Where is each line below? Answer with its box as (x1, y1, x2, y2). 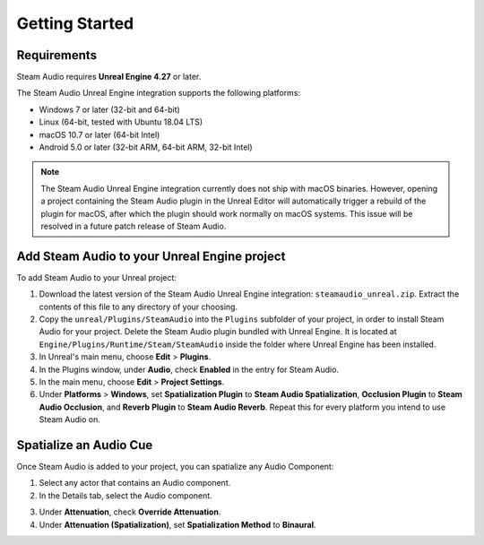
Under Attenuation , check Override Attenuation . (39, 506, 221, 517)
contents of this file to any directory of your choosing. (39, 301, 238, 312)
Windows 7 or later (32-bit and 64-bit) (39, 104, 181, 115)
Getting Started (16, 13, 134, 33)
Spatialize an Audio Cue (16, 437, 153, 453)
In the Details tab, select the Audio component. (39, 489, 212, 501)
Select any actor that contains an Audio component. (39, 478, 231, 489)
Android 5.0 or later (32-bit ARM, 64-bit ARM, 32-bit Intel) (39, 142, 253, 152)
